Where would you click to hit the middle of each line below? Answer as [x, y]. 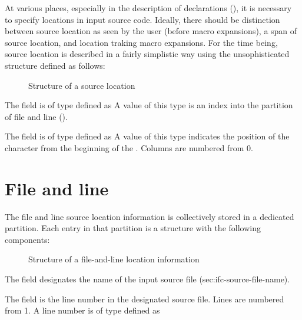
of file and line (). [36, 116]
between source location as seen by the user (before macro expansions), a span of [151, 31]
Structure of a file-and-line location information [114, 259]
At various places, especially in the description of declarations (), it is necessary [148, 8]
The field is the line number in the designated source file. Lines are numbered [145, 299]
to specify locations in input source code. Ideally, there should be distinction [142, 19]
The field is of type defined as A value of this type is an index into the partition [149, 105]
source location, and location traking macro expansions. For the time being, [141, 42]
